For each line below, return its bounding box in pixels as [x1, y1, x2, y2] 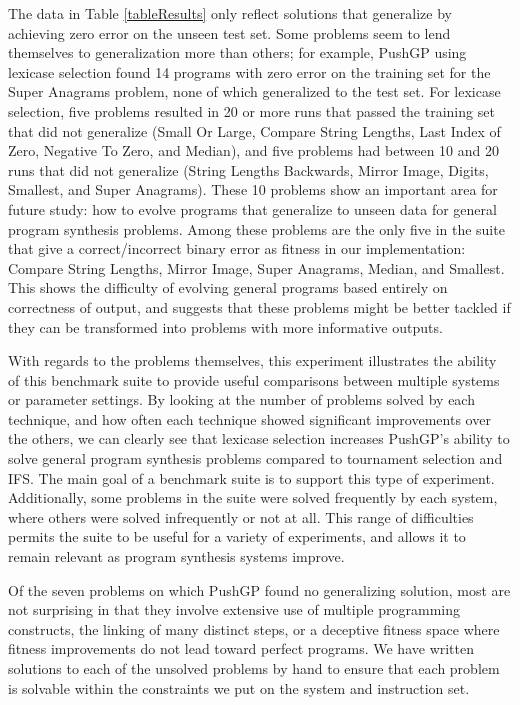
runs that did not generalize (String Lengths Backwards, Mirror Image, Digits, [8, 159, 489, 180]
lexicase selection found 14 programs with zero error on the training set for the [8, 61, 491, 82]
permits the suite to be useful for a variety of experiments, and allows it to [8, 526, 466, 547]
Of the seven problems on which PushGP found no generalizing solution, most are [8, 579, 511, 600]
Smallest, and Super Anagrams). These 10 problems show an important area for [8, 179, 498, 200]
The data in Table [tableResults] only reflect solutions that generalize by [8, 3, 452, 23]
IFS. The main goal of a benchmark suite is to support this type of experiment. [8, 467, 495, 488]
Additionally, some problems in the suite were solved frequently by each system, [8, 487, 498, 508]
